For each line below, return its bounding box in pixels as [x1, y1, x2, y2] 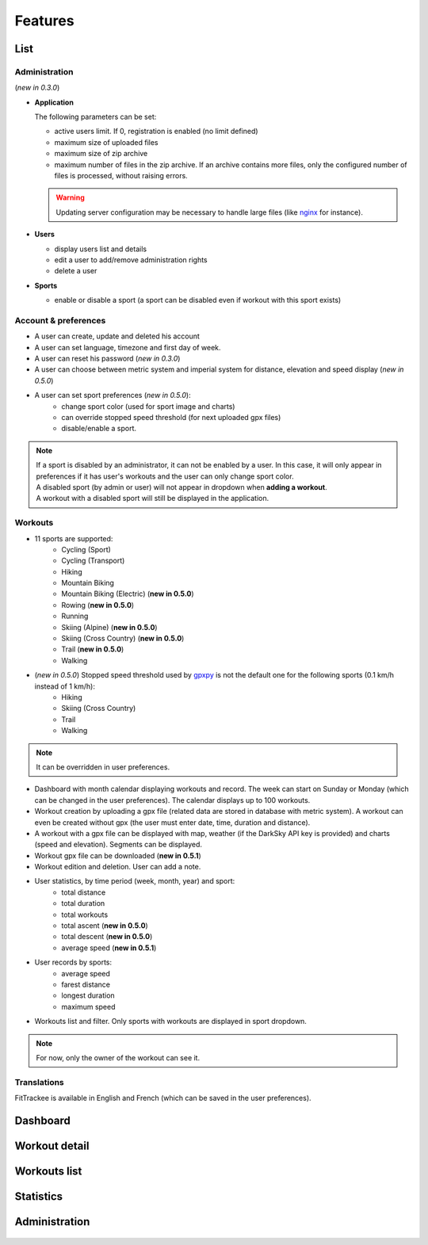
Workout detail [14, 1139, 90, 1152]
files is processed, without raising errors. [54, 171, 188, 181]
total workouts [61, 910, 109, 919]
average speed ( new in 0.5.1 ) [61, 943, 157, 953]
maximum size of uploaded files [54, 137, 159, 147]
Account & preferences [14, 315, 106, 326]
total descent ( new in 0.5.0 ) [61, 932, 153, 941]
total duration [61, 899, 105, 908]
